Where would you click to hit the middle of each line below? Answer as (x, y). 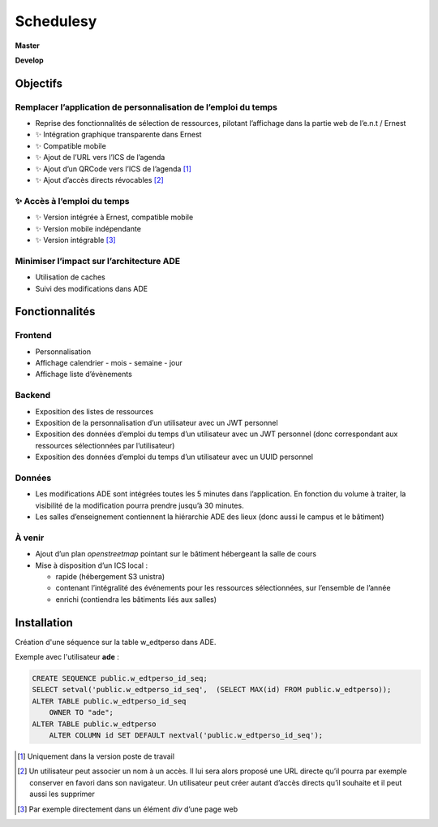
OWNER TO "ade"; (81, 712)
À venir (30, 538)
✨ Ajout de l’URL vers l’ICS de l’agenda (100, 158)
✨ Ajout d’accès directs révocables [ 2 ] (99, 180)
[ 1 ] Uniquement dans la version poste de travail (96, 756)
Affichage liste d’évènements (84, 375)
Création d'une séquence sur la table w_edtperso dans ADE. (116, 642)
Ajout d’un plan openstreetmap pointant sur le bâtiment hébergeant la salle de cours (176, 554)
